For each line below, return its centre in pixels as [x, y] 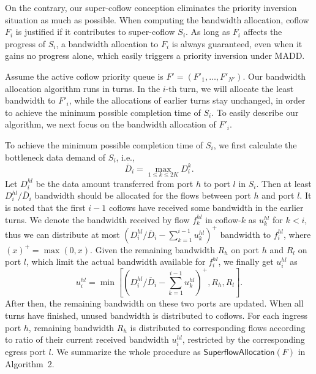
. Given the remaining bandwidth [153, 249]
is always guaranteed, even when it [237, 43]
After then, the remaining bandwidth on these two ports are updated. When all [154, 303]
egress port [25, 352]
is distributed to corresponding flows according [218, 327]
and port [278, 195]
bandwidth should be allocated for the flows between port [143, 195]
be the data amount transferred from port [115, 183]
